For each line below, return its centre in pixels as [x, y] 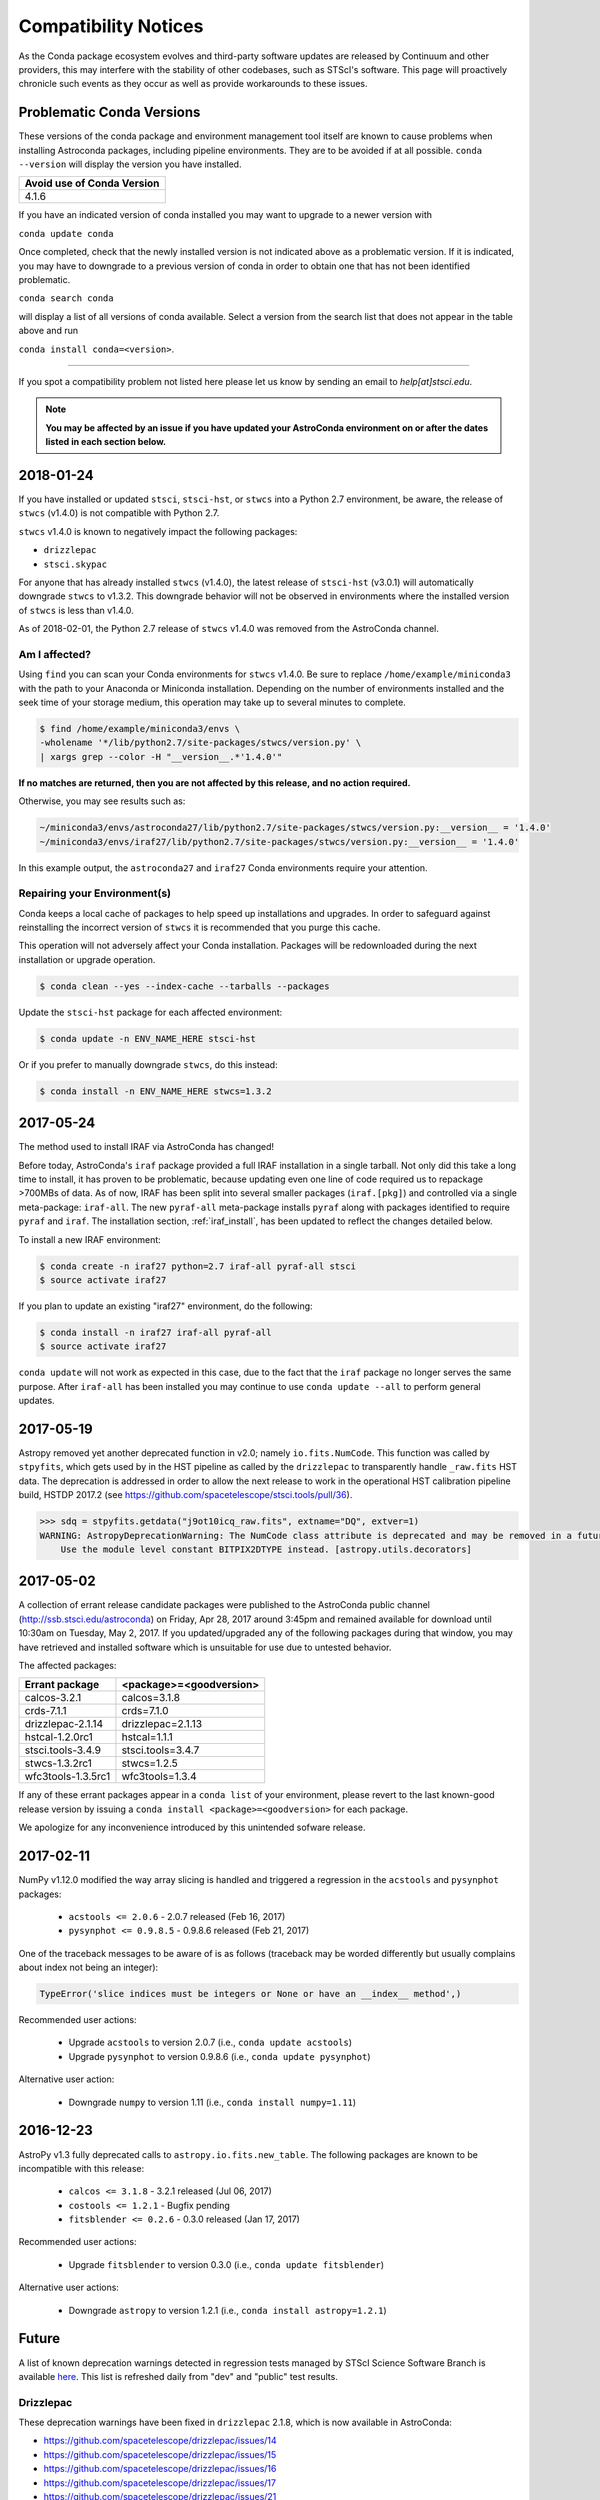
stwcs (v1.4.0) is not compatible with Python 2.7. [119, 513]
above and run [48, 331]
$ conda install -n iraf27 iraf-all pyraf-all [155, 1332]
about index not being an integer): [88, 1967]
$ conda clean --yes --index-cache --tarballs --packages [184, 986]
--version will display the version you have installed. [130, 164]
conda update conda [66, 233]
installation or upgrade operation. [87, 959]
